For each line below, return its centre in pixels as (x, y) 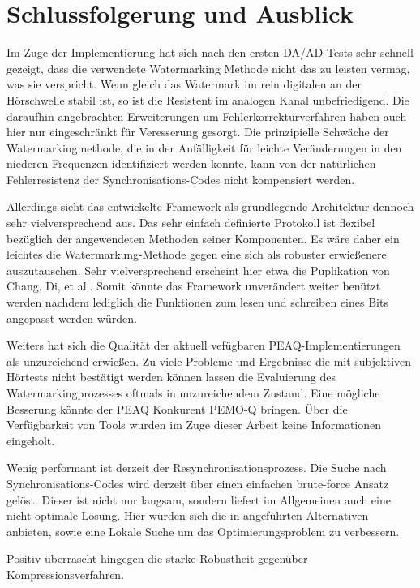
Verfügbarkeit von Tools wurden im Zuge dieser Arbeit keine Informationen (194, 425)
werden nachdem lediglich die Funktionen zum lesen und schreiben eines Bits (197, 302)
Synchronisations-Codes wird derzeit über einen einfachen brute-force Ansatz (198, 483)
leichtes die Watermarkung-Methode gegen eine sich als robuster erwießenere (197, 254)
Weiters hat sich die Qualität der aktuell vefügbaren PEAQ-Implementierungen (204, 345)
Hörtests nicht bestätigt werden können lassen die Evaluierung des (171, 377)
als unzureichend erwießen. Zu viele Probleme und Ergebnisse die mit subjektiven (209, 361)
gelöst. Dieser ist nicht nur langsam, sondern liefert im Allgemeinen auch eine (199, 499)
